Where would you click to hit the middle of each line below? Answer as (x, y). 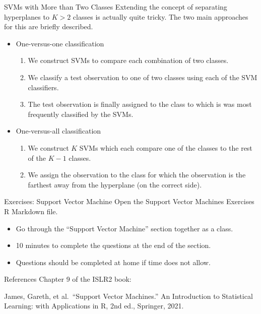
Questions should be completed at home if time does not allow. (113, 262)
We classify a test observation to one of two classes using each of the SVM (143, 77)
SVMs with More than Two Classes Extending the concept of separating (116, 7)
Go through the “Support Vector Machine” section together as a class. (124, 228)
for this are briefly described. (49, 26)
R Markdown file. (31, 211)
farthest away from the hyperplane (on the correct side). (115, 184)
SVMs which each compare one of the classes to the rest (166, 147)
